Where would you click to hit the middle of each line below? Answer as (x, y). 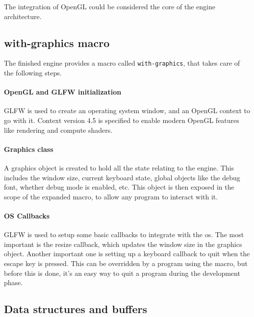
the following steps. (33, 73)
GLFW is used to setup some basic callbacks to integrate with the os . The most (124, 234)
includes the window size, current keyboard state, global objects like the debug (122, 177)
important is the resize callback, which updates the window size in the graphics (123, 244)
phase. (13, 282)
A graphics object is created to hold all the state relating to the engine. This (119, 168)
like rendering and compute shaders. (58, 130)
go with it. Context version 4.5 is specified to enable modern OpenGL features (122, 120)
